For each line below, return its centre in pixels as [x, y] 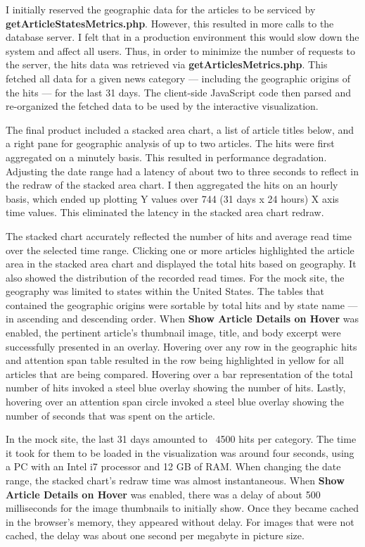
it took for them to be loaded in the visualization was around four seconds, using [180, 452]
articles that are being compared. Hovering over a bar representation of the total [179, 373]
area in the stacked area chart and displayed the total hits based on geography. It [181, 264]
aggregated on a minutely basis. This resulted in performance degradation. [166, 157]
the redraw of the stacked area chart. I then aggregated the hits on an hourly [172, 185]
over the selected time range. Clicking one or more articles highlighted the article [180, 250]
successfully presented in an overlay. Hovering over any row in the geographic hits [181, 346]
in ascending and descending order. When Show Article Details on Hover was [182, 319]
